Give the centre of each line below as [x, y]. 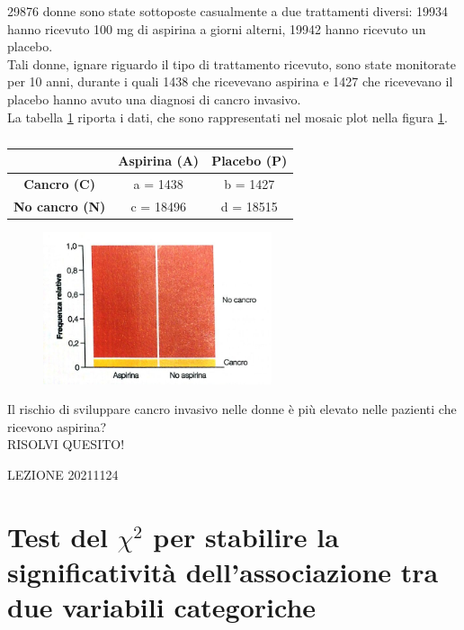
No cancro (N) [60, 206]
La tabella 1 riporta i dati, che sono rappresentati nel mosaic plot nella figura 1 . [228, 117]
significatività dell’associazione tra [223, 572]
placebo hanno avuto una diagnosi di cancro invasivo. [154, 99]
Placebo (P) [250, 161]
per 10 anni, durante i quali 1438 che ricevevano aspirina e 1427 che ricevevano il [230, 81]
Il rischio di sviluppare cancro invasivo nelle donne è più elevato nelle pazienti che [232, 409]
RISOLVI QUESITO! [66, 444]
